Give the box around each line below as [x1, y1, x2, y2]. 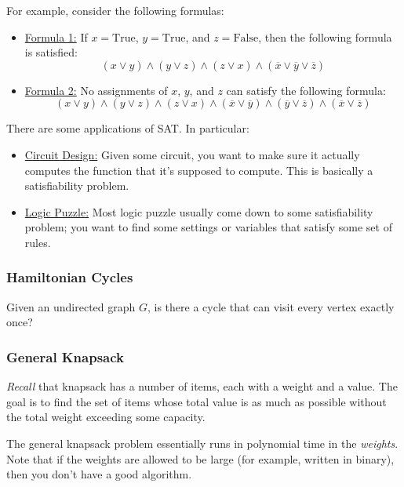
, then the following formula [258, 28, 392, 45]
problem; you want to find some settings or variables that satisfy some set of [24, 219, 392, 235]
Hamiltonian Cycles [6, 267, 133, 287]
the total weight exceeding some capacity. [6, 409, 206, 425]
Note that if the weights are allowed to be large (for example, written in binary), [6, 450, 395, 467]
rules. [24, 234, 51, 250]
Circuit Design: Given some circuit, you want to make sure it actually [24, 146, 360, 162]
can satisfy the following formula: [226, 82, 386, 98]
